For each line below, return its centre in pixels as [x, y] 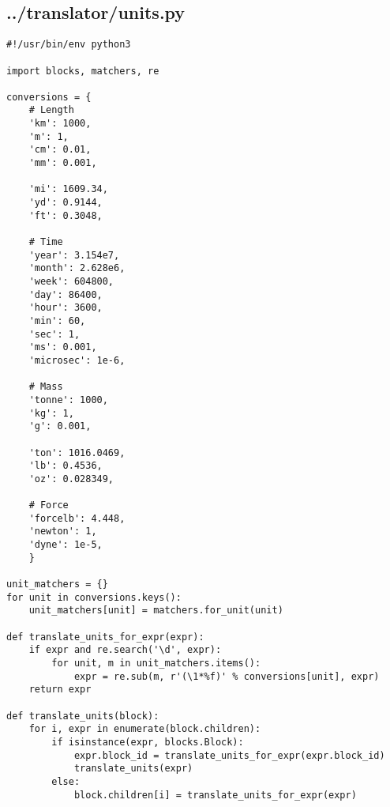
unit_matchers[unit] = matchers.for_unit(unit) [156, 611]
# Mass [46, 387]
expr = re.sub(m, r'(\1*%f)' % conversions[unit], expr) [227, 676]
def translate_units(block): [83, 716]
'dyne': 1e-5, [66, 545]
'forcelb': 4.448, [77, 518]
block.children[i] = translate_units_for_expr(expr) [215, 795]
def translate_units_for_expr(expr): [105, 637]
